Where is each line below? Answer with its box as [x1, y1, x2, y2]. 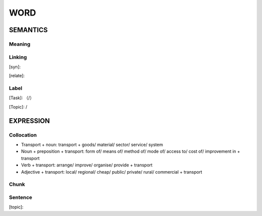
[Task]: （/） [9, 95, 34, 101]
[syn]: [9, 64, 21, 70]
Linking [9, 54, 27, 60]
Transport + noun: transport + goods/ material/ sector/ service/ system [21, 142, 164, 147]
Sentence [9, 194, 33, 200]
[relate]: [9, 73, 25, 79]
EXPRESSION [9, 117, 50, 125]
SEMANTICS [9, 26, 48, 34]
